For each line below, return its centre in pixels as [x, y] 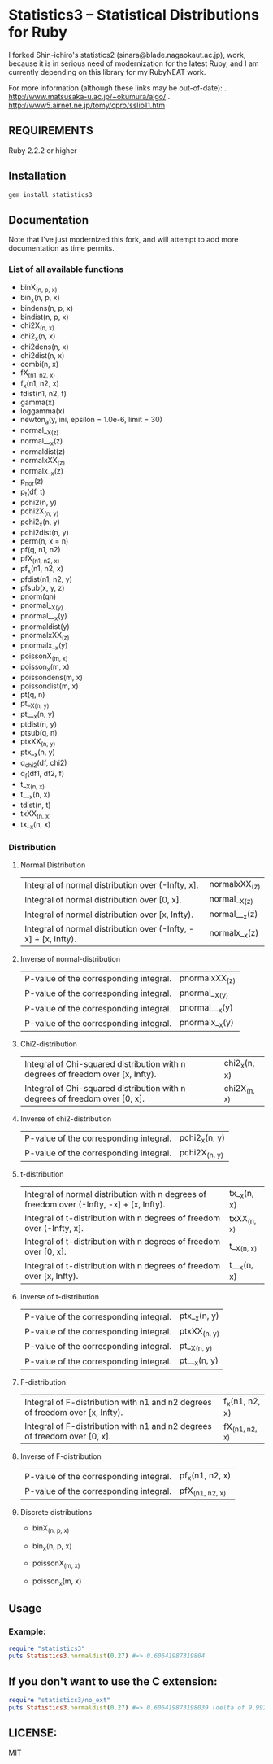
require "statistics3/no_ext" [60, 1701]
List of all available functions [66, 269]
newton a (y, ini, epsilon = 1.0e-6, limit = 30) [91, 421]
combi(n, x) [39, 364]
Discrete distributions [56, 1512]
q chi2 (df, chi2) [43, 764]
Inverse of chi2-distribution [66, 1118]
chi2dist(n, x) [42, 355]
